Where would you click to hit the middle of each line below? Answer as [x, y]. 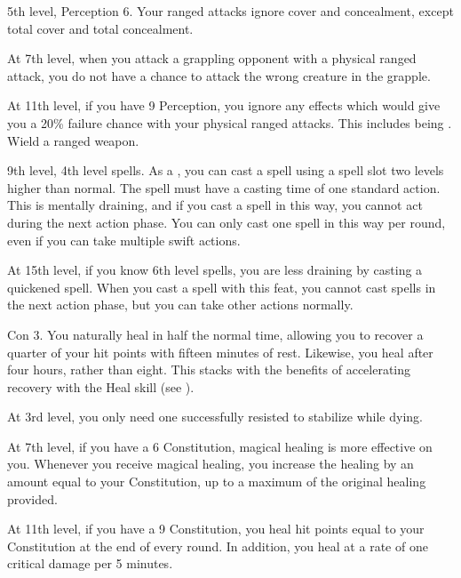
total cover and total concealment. [100, 28]
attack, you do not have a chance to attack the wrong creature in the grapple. [219, 75]
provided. [32, 498]
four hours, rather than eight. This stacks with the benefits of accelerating [209, 369]
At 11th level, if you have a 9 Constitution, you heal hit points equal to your [216, 529]
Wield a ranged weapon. [73, 140]
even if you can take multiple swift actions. [124, 240]
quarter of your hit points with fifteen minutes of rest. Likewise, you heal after [220, 352]
